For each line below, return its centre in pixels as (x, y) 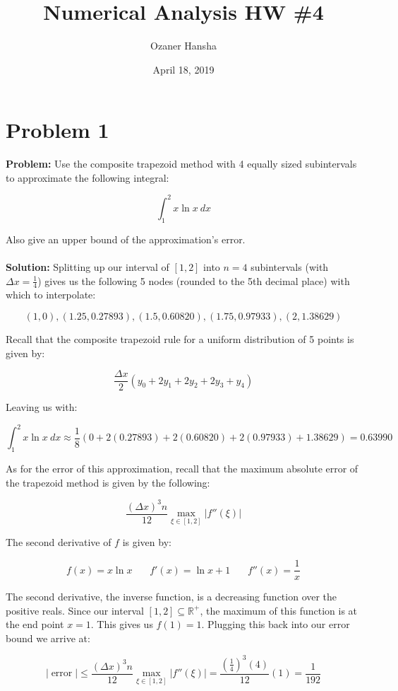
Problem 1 (58, 130)
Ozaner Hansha (183, 46)
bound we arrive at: (48, 638)
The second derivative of (59, 542)
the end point (35, 624)
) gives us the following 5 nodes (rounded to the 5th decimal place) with (194, 280)
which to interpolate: (51, 295)
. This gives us (122, 624)
